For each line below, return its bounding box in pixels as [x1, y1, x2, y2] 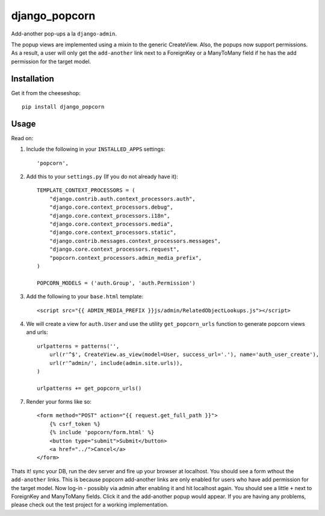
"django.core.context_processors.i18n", [49, 212, 171, 219]
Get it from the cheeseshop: [11, 89, 81, 96]
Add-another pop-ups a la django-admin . [11, 30, 117, 37]
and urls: [26, 328, 48, 336]
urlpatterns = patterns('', [37, 343, 120, 349]
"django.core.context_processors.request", [49, 246, 180, 253]
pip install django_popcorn [22, 103, 105, 111]
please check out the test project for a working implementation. [11, 501, 169, 508]
